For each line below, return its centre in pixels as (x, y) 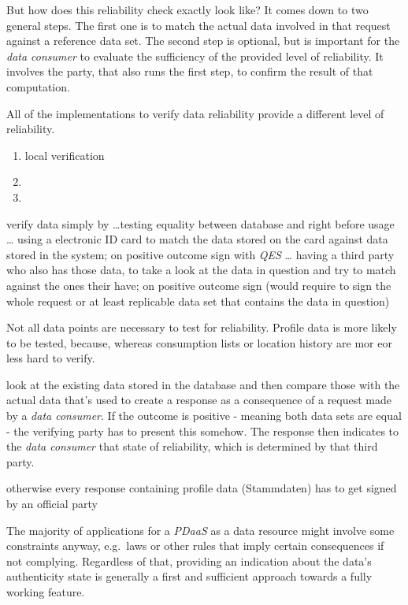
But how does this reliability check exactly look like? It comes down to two (187, 9)
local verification (65, 155)
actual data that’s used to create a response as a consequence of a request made (199, 400)
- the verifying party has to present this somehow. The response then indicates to (203, 431)
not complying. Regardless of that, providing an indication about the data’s (189, 560)
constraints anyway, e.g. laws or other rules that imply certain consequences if (195, 546)
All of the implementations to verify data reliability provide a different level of (195, 113)
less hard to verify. (51, 358)
